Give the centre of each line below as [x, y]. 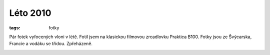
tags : [15, 28]
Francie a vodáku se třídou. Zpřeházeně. [51, 44]
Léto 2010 [30, 13]
